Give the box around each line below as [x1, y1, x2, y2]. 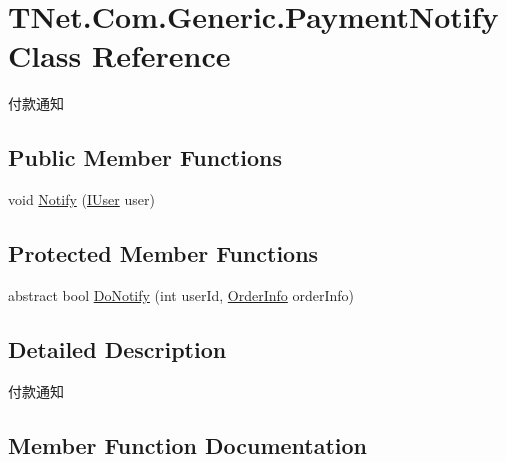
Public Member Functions [8, 142, 282, 173]
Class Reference [8, 35, 231, 76]
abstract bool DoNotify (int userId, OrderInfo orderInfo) [8, 284, 355, 305]
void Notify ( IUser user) [8, 189, 155, 210]
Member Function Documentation [8, 429, 368, 460]
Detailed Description [8, 333, 227, 364]
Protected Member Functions [8, 238, 319, 269]
